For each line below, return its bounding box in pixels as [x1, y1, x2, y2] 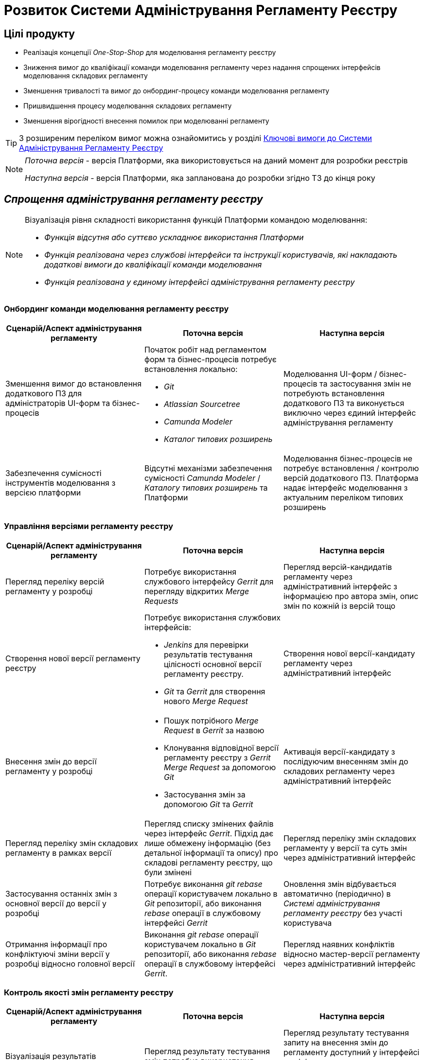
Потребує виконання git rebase [144, 879, 263, 889]
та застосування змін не [319, 378, 411, 389]
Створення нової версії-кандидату [283, 648, 415, 658]
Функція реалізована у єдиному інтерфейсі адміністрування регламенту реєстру [44, 277, 355, 287]
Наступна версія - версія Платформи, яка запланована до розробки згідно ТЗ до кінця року [25, 173, 375, 183]
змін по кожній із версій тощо [283, 601, 396, 611]
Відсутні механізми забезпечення [144, 463, 272, 473]
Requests [144, 596, 178, 606]
